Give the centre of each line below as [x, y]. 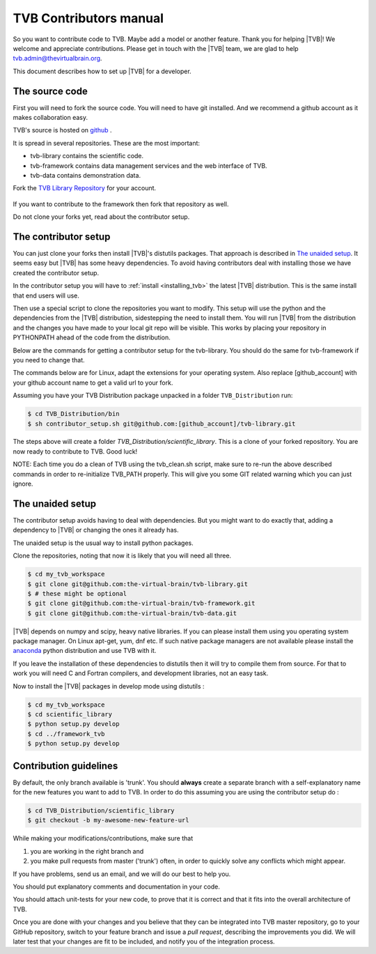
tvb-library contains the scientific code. [87, 156]
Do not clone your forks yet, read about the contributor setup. [101, 217]
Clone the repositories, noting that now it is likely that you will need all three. [122, 556]
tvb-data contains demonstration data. [86, 175]
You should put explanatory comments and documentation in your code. [117, 886]
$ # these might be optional [77, 593]
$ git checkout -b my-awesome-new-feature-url [108, 820]
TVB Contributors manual [88, 18]
